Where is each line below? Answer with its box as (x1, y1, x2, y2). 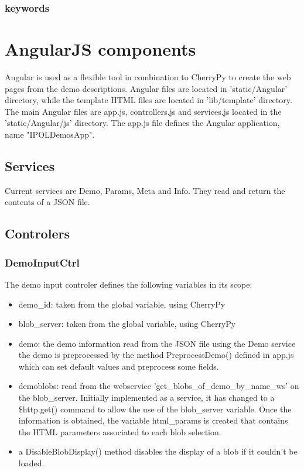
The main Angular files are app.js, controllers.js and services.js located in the (5, 105, 282, 117)
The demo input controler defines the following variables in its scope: (5, 278, 252, 290)
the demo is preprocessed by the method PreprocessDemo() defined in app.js (18, 349, 294, 361)
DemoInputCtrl (5, 255, 80, 269)
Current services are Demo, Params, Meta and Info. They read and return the (5, 184, 285, 196)
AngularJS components (5, 37, 196, 61)
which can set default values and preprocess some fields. (18, 360, 219, 372)
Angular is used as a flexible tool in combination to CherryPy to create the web (5, 70, 291, 83)
